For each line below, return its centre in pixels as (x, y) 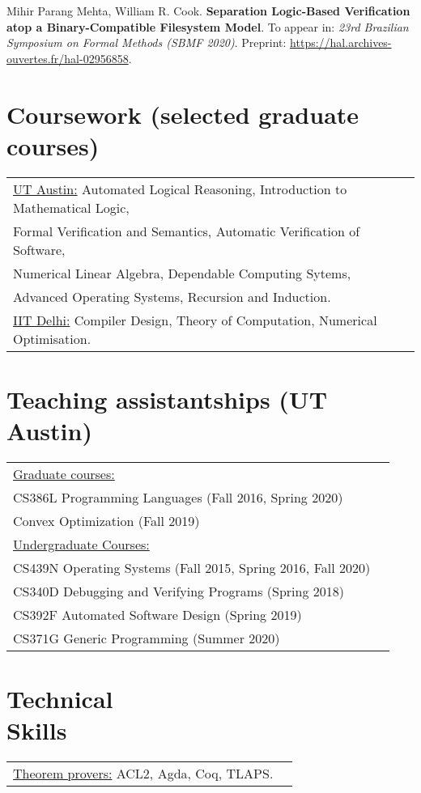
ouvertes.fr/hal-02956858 (68, 58)
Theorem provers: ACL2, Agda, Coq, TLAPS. (143, 774)
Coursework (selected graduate (183, 114)
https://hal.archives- (341, 42)
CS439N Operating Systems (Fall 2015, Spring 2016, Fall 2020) (192, 568)
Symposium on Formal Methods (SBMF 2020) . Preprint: (147, 42)
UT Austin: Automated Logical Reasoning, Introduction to (180, 189)
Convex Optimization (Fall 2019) (106, 521)
